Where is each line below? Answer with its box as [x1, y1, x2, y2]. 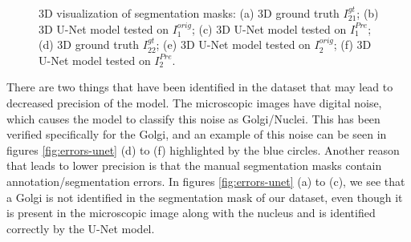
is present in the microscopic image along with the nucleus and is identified [6, 204, 376, 221]
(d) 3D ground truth [39, 36, 140, 53]
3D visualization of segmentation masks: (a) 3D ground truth [39, 5, 340, 21]
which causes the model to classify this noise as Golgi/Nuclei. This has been [6, 110, 380, 127]
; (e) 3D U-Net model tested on [156, 36, 311, 53]
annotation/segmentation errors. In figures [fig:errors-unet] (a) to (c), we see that [6, 172, 405, 189]
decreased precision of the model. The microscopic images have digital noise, [6, 94, 382, 111]
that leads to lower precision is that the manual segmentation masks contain [6, 157, 382, 174]
